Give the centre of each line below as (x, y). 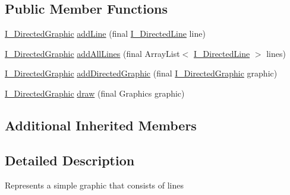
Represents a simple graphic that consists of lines (94, 185)
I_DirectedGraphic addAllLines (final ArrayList (92, 53)
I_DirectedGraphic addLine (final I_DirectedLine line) (105, 33)
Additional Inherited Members (101, 125)
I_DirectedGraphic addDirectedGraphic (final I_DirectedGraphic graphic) (141, 73)
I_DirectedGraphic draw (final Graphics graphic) (95, 93)
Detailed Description (70, 160)
